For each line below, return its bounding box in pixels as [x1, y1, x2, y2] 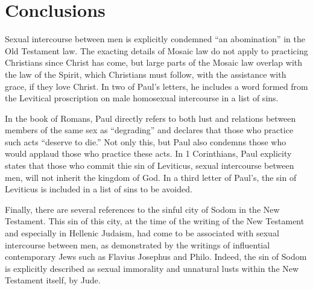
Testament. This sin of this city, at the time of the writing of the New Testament [5, 215, 305, 227]
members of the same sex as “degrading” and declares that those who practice [5, 124, 294, 136]
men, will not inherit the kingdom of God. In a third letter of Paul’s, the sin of [5, 171, 297, 183]
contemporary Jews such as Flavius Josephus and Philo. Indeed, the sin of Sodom [5, 250, 307, 263]
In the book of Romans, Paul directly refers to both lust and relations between [5, 112, 296, 124]
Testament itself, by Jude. [5, 274, 101, 286]
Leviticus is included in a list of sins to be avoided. [5, 183, 192, 195]
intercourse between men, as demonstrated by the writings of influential [5, 238, 270, 251]
